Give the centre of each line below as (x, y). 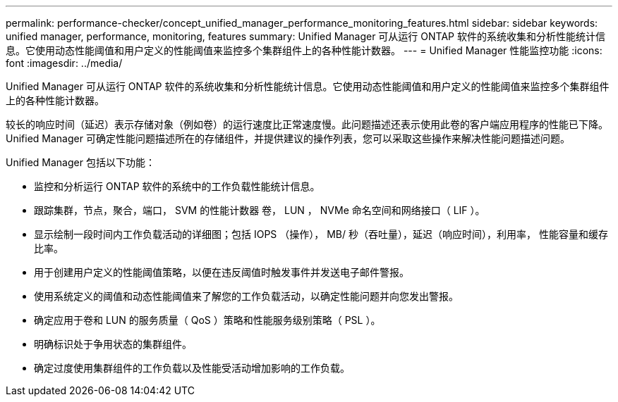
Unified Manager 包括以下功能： (80, 162)
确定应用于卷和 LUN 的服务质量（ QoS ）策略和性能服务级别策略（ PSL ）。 (207, 320)
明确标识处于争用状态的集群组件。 (113, 344)
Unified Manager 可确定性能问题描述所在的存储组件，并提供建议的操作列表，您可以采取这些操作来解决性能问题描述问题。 (288, 138)
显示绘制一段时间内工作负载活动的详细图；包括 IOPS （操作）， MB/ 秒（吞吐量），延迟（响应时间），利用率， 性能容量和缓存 (321, 234)
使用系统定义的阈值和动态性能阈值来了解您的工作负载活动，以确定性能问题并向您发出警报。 (246, 296)
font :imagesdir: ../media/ (64, 63)
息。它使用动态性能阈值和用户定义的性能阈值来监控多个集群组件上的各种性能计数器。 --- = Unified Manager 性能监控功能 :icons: (304, 50)
